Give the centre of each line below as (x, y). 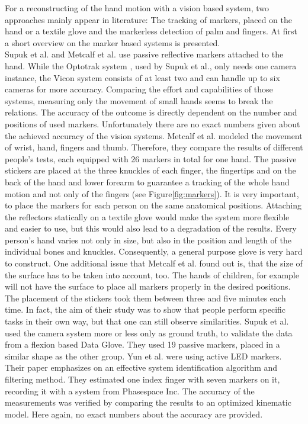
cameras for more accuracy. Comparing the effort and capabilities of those (139, 89)
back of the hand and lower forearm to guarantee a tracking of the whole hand (147, 182)
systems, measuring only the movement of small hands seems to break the (139, 100)
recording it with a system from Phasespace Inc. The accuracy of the (130, 391)
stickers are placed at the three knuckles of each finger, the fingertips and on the (150, 170)
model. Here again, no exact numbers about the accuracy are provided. (134, 414)
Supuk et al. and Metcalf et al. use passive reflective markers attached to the (144, 54)
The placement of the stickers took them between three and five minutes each (145, 298)
